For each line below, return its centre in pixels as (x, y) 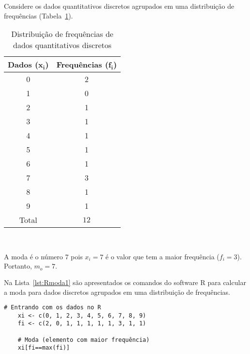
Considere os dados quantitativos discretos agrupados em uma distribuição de (119, 6)
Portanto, (18, 266)
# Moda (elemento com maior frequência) (84, 340)
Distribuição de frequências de (62, 34)
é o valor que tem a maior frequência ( (162, 256)
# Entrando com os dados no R (53, 308)
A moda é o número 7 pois (43, 256)
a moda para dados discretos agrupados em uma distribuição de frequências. (117, 292)
